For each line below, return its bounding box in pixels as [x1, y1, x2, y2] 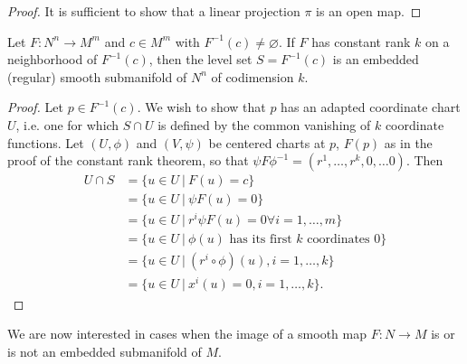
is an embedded [332, 50, 419, 69]
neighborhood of [7, 50, 98, 69]
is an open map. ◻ [316, 2, 422, 20]
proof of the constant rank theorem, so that [7, 151, 249, 170]
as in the [384, 133, 433, 152]
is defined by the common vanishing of [157, 115, 371, 134]
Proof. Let [7, 98, 63, 117]
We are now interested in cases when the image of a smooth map [7, 324, 367, 343]
